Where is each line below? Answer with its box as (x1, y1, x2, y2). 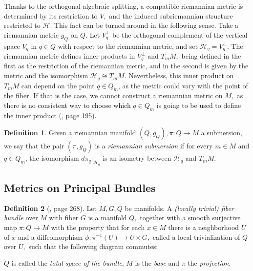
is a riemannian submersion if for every (95, 141, 213, 151)
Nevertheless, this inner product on (128, 70, 234, 81)
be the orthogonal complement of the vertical (112, 29, 248, 40)
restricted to (4, 20, 41, 30)
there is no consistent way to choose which (4, 100, 131, 110)
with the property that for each (51, 222, 145, 232)
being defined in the (181, 51, 241, 61)
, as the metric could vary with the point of (118, 80, 248, 90)
